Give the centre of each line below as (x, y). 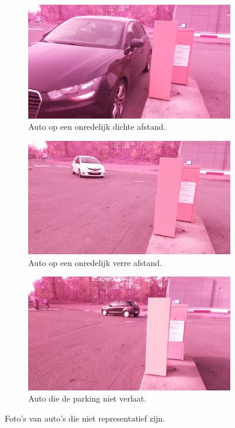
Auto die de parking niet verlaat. (88, 398)
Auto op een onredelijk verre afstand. (95, 262)
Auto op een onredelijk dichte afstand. (97, 127)
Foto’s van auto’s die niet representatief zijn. (85, 418)
